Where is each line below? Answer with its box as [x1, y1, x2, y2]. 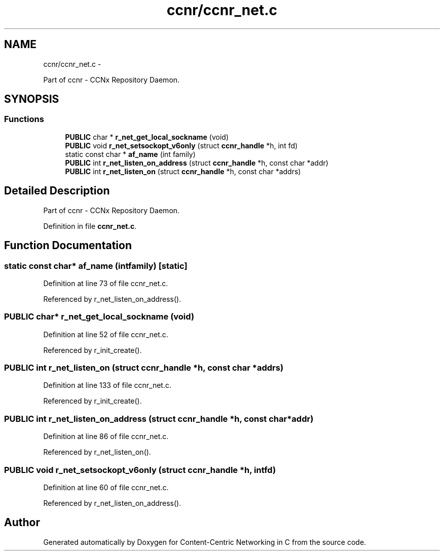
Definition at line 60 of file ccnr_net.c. [43, 483, 169, 492]
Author [4, 516, 40, 529]
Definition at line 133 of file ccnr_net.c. [43, 381, 171, 390]
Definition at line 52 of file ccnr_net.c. [43, 330, 168, 339]
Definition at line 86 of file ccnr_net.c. [43, 432, 169, 441]
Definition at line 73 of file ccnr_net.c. [43, 279, 168, 288]
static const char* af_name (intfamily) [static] [4, 260, 188, 271]
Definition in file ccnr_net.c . [43, 221, 137, 230]
